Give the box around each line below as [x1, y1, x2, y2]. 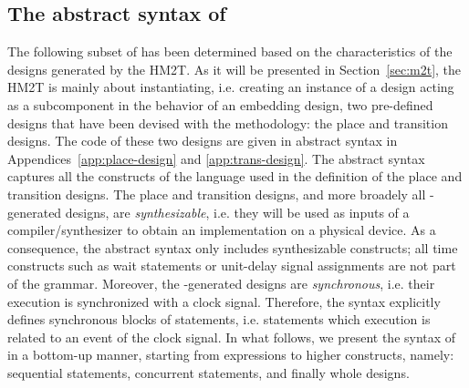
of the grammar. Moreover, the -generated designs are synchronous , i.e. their [7, 273, 435, 292]
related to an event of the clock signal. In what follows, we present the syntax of [7, 327, 456, 346]
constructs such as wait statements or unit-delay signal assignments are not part [7, 256, 456, 275]
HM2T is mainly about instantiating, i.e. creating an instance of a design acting [7, 77, 454, 97]
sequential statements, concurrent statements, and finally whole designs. [7, 362, 410, 382]
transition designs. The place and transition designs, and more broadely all [7, 184, 426, 203]
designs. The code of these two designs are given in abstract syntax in [7, 131, 398, 150]
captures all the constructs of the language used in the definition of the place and [7, 167, 463, 186]
